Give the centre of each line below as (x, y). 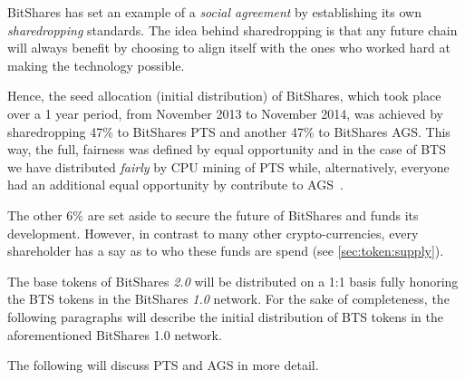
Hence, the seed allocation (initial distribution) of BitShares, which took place (224, 96)
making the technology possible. (96, 65)
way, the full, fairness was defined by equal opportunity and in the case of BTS (227, 149)
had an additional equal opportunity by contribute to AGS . (175, 185)
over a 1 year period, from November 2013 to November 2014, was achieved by (225, 113)
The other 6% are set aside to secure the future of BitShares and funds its (213, 214)
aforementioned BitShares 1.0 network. (115, 334)
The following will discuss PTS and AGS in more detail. (163, 365)
